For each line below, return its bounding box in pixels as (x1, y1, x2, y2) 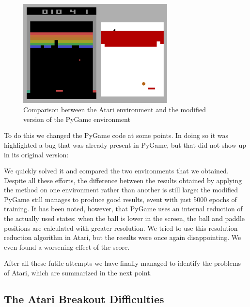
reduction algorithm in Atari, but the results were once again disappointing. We (4, 232, 241, 242)
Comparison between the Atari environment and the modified (23, 104, 206, 115)
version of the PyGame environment (23, 114, 130, 124)
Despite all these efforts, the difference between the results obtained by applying (4, 175, 242, 185)
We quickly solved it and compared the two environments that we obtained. (4, 166, 229, 176)
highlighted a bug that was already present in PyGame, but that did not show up (4, 139, 246, 150)
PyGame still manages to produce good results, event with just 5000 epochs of (4, 194, 237, 204)
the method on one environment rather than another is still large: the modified (4, 185, 238, 195)
